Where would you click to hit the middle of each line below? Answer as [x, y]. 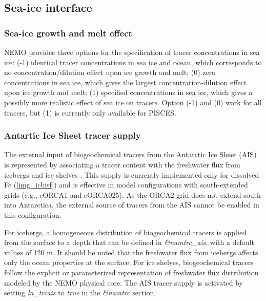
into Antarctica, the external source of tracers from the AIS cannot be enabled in [132, 205]
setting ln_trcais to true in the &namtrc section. [80, 293]
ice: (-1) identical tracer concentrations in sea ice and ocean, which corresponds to [133, 62]
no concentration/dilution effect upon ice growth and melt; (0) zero [110, 72]
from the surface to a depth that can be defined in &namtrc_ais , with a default [129, 242]
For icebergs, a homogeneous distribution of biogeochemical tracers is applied [125, 232]
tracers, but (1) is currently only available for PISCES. [90, 112]
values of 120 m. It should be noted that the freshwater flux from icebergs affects [131, 252]
